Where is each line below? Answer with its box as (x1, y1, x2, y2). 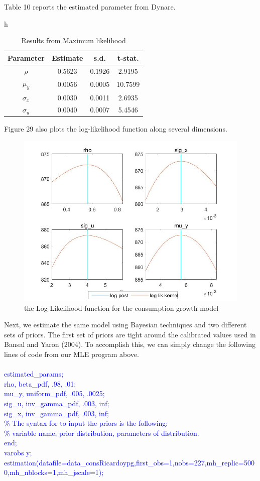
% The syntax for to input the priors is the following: (4, 418, 168, 428)
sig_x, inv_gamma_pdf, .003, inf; (4, 408, 109, 418)
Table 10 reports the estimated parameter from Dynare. (4, 2, 176, 12)
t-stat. (117, 52, 139, 63)
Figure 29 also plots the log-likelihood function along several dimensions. (4, 124, 227, 134)
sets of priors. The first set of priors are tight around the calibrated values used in (4, 329, 256, 339)
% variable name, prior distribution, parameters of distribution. (4, 427, 199, 438)
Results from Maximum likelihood (21, 35, 126, 46)
